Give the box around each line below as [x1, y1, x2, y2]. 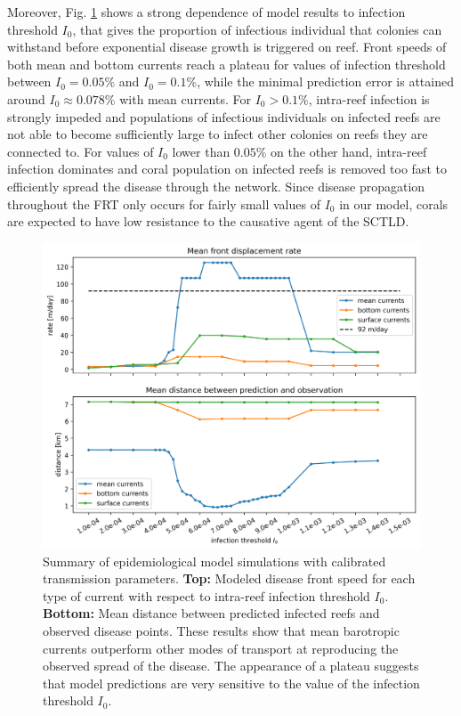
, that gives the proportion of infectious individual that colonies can [72, 20, 442, 38]
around [7, 89, 45, 108]
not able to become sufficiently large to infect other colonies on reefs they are [7, 125, 428, 143]
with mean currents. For [119, 89, 251, 108]
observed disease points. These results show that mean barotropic [43, 621, 400, 639]
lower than [172, 142, 230, 160]
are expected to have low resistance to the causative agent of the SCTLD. [7, 212, 409, 231]
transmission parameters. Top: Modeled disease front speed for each [43, 569, 416, 588]
